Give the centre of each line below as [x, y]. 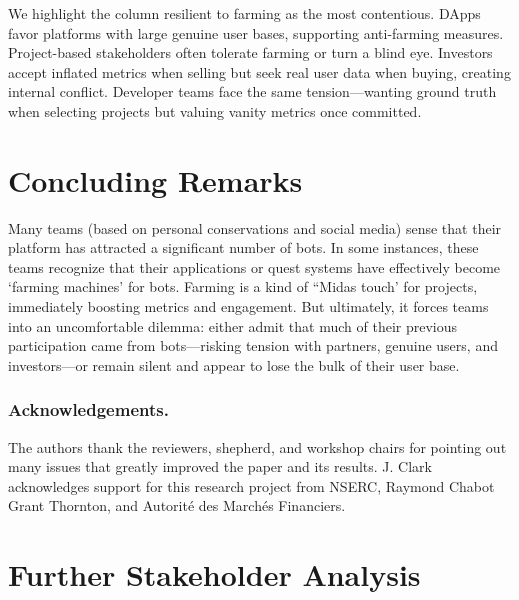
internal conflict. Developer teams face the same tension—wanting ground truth [252, 91]
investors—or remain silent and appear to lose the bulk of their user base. [234, 364]
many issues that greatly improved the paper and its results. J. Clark [220, 466]
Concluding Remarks [155, 179]
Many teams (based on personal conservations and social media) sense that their [255, 227]
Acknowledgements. [88, 409]
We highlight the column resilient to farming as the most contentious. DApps [244, 13]
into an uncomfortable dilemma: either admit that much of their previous [233, 325]
